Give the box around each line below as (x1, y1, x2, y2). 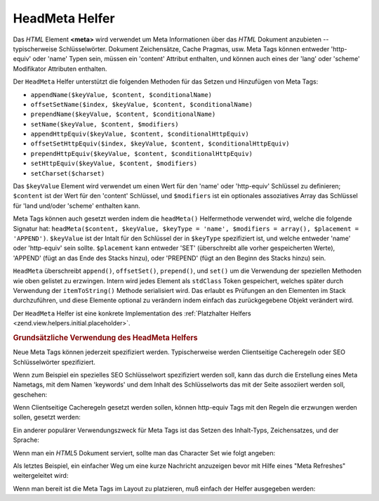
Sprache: (13, 436, 40, 444)
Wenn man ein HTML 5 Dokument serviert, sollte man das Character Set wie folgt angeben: (13, 448, 276, 457)
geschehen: (13, 390, 48, 398)
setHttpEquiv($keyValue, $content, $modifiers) (30, 160, 198, 168)
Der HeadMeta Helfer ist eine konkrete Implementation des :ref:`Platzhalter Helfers (13, 309, 252, 318)
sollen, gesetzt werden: (13, 413, 81, 422)
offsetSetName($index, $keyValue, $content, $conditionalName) (30, 100, 253, 108)
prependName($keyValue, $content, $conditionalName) (30, 110, 216, 119)
